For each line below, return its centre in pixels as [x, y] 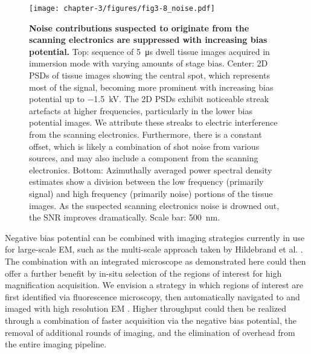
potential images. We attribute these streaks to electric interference [153, 122]
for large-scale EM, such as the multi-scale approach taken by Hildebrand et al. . [154, 249]
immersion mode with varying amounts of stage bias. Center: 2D [149, 63]
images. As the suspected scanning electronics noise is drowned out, [154, 205]
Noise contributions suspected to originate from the [139, 27]
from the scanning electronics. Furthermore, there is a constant [146, 134]
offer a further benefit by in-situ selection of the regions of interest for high [143, 273]
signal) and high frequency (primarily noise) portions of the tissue [151, 193]
